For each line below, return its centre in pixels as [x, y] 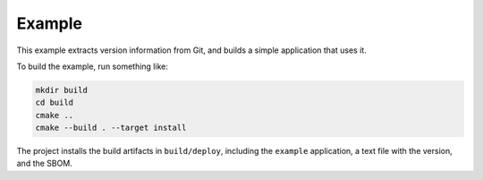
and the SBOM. [45, 163]
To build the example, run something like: [93, 66]
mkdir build [62, 90]
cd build [55, 103]
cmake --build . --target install [111, 128]
